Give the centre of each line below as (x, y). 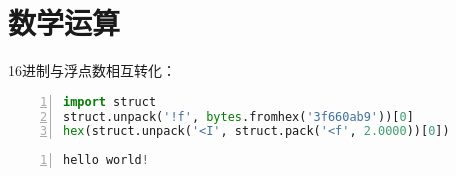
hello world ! (106, 160)
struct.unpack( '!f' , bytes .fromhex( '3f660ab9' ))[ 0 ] (238, 116)
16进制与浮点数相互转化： (92, 70)
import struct (110, 101)
